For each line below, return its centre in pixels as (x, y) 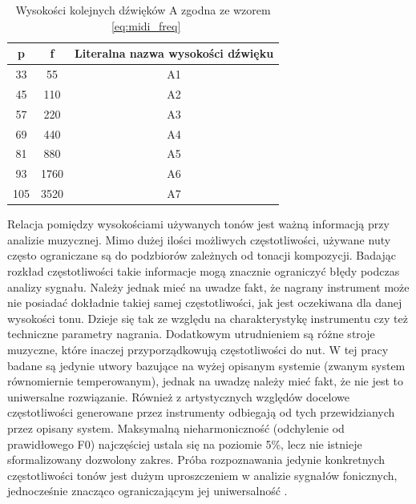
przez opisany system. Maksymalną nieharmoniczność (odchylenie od (176, 427)
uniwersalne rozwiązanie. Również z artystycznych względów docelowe (178, 396)
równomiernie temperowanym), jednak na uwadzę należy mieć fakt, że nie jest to (206, 381)
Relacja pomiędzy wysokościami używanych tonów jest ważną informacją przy (198, 224)
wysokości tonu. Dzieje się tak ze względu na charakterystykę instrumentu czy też (208, 318)
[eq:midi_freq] (146, 25)
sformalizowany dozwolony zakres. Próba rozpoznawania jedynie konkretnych (196, 460)
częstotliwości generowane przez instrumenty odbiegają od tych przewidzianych (201, 412)
